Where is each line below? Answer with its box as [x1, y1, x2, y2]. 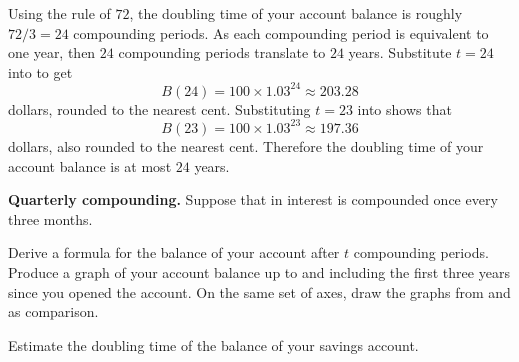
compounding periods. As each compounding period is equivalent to [73, 22, 489, 43]
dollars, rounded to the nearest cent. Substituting [8, 98, 311, 119]
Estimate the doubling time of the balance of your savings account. [8, 334, 419, 355]
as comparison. [8, 301, 99, 322]
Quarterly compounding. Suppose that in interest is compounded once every [8, 189, 498, 210]
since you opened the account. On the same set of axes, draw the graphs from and [8, 281, 511, 302]
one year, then [8, 42, 96, 63]
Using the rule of [8, 3, 111, 23]
